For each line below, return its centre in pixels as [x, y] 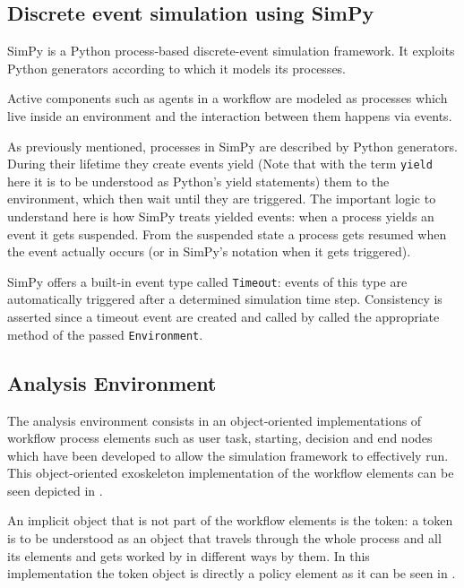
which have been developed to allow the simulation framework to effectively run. [228, 455]
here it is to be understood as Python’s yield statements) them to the [198, 181]
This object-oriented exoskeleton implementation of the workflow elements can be [231, 473]
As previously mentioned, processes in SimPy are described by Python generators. [232, 146]
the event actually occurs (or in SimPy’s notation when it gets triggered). [209, 251]
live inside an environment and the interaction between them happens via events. [230, 115]
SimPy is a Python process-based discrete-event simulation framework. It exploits [231, 51]
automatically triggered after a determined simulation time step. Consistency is [225, 299]
